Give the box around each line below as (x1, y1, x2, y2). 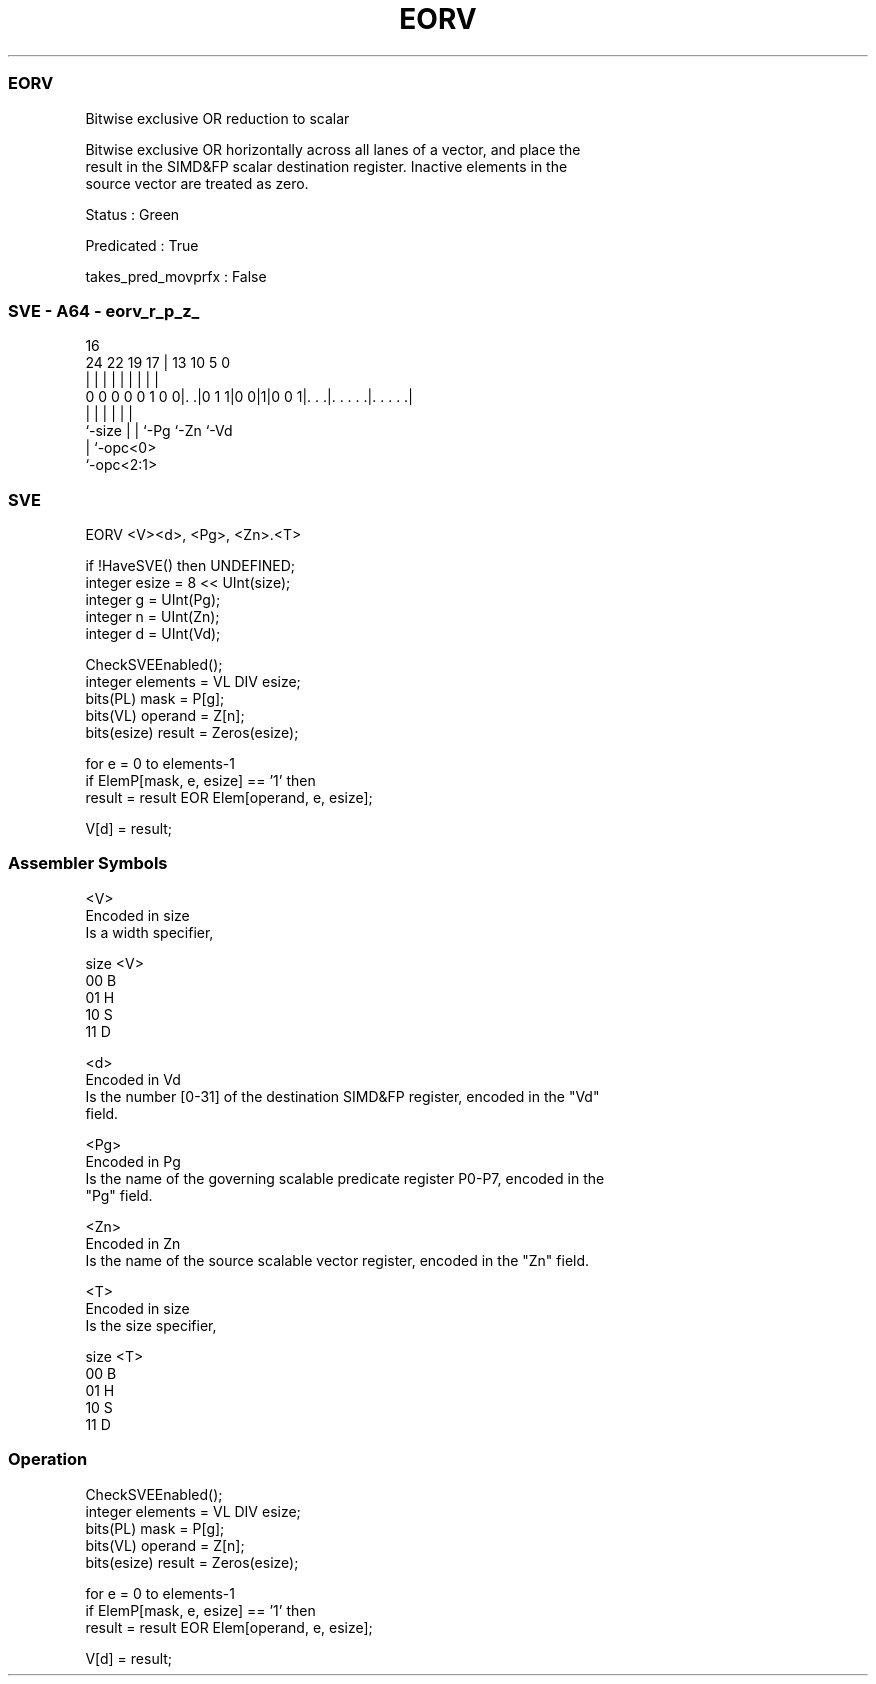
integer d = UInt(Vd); (85, 625, 221, 642)
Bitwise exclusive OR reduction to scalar (85, 109, 350, 127)
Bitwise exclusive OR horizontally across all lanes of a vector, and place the (85, 140, 581, 158)
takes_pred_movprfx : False (85, 267, 267, 285)
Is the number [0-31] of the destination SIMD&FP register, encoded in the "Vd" (85, 1087, 600, 1105)
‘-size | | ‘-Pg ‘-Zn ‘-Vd (85, 422, 233, 440)
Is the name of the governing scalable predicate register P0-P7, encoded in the (85, 1169, 605, 1187)
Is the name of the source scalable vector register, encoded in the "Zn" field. (85, 1251, 590, 1269)
